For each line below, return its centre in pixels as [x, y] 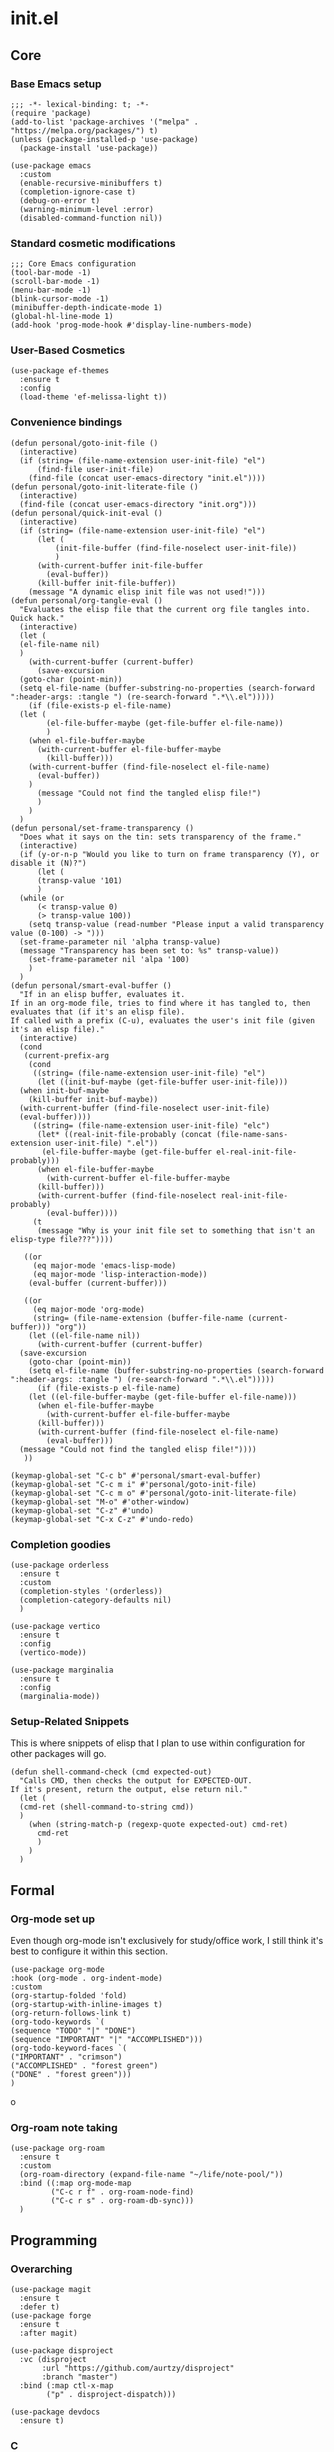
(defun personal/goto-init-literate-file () [104, 487]
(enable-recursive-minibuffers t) [91, 183]
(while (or [42, 898]
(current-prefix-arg [66, 1055]
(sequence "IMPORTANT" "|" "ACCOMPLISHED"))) [106, 2040]
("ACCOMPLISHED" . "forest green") [84, 2066]
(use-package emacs [51, 165]
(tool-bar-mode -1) [51, 273]
